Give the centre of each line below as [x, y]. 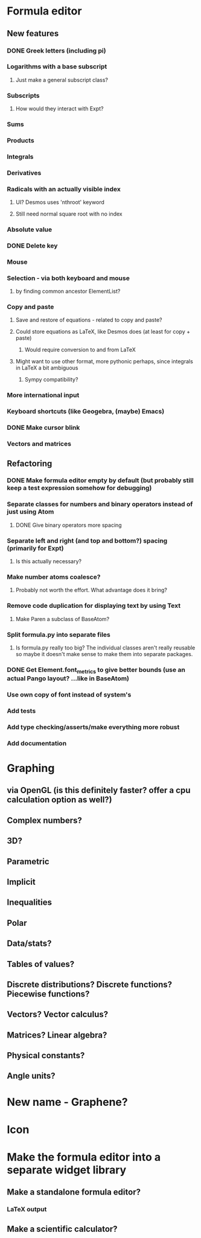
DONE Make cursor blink [43, 428]
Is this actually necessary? [49, 561]
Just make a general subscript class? [62, 80]
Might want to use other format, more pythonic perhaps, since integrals [104, 362]
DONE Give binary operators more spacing [69, 525]
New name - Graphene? [68, 1102]
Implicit [21, 882]
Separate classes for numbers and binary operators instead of [100, 504]
